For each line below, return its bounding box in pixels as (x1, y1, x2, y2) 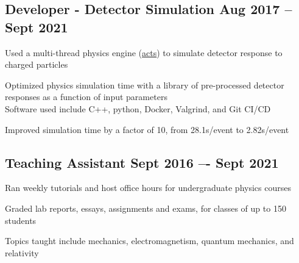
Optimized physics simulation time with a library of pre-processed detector (5, 78, 284, 91)
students (5, 214, 37, 226)
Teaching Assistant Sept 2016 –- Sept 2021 (5, 153, 279, 171)
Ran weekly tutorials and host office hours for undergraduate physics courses (5, 181, 291, 194)
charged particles (5, 58, 68, 71)
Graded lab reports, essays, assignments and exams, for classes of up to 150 (5, 201, 286, 214)
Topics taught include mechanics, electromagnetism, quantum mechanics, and (5, 234, 294, 247)
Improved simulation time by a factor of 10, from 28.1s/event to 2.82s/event (5, 123, 289, 135)
